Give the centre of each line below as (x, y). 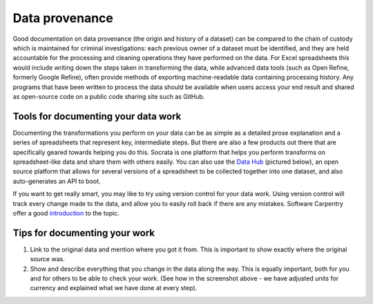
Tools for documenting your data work (97, 116)
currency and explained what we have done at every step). (114, 288)
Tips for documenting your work (84, 232)
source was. (47, 259)
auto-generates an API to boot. (57, 181)
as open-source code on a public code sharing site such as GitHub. (109, 96)
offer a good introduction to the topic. (66, 213)
